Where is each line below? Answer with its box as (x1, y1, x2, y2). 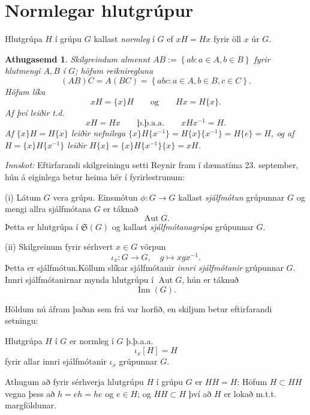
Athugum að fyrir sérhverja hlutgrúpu (5, 375, 144, 388)
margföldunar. (5, 399, 57, 411)
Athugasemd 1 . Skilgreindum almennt (5, 52, 150, 65)
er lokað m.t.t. (224, 387, 276, 399)
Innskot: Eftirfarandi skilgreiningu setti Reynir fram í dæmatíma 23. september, (5, 159, 299, 171)
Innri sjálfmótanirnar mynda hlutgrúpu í (5, 273, 154, 286)
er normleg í (69, 334, 114, 347)
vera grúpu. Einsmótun (53, 190, 138, 203)
